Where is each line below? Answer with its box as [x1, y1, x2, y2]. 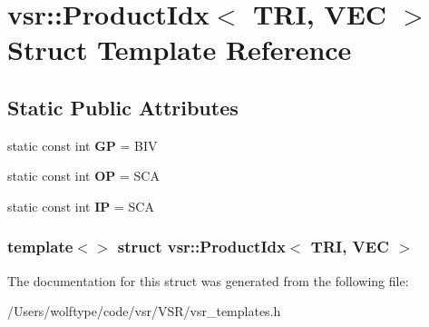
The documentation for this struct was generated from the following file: [7, 271, 409, 290]
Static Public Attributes [7, 93, 239, 121]
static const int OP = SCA [7, 166, 160, 185]
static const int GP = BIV [7, 135, 158, 154]
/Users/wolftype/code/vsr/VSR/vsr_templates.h [7, 302, 281, 321]
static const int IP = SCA [7, 196, 154, 215]
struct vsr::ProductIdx [117, 235, 286, 258]
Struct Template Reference [7, 31, 352, 68]
